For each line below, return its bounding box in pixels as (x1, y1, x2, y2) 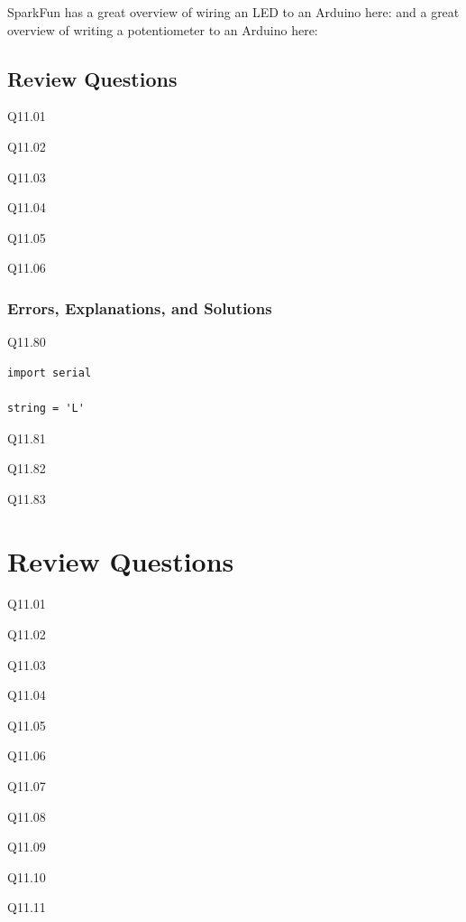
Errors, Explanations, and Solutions (7, 296, 272, 319)
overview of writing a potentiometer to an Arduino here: (7, 20, 318, 39)
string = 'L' (7, 401, 85, 414)
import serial (7, 366, 92, 379)
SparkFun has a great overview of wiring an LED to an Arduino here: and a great (7, 3, 460, 21)
